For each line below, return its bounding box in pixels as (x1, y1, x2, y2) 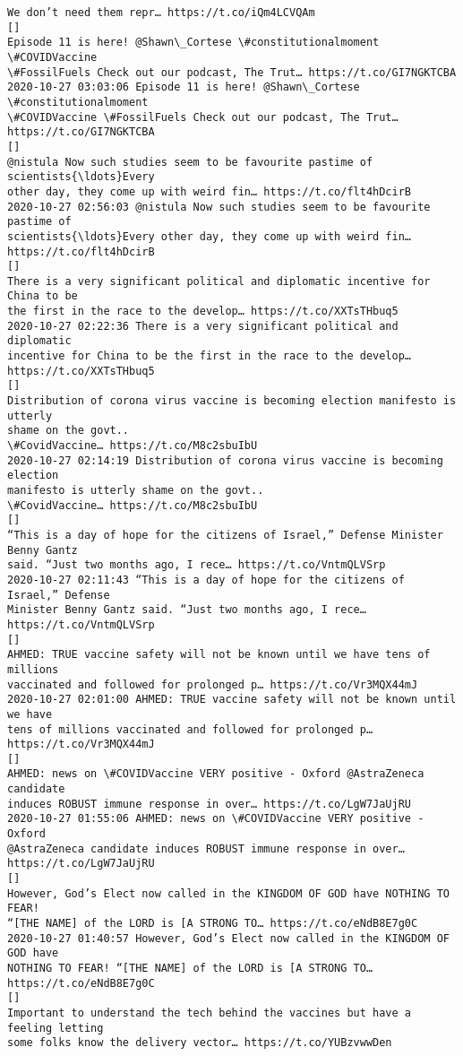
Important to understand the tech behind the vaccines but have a (7, 1006, 412, 1019)
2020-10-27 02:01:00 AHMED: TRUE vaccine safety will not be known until (7, 693, 457, 706)
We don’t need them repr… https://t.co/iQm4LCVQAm (7, 6, 315, 19)
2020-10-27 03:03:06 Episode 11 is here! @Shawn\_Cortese (7, 81, 360, 94)
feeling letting (7, 1021, 104, 1034)
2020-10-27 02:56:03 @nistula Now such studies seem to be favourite (7, 200, 431, 213)
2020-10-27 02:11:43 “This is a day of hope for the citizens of (7, 573, 405, 586)
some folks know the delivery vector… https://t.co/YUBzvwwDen (7, 1036, 392, 1050)
